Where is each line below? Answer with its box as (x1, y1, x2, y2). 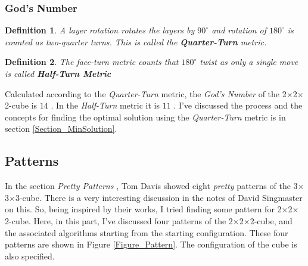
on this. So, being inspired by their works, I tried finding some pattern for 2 (5, 203, 282, 215)
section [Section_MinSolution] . (5, 122, 117, 135)
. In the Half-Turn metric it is (51, 99, 160, 112)
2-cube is (5, 99, 38, 112)
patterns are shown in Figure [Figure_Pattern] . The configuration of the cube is (5, 238, 297, 250)
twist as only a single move (200, 55, 298, 68)
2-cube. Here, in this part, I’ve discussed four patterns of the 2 (5, 214, 233, 227)
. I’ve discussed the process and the (173, 99, 303, 112)
